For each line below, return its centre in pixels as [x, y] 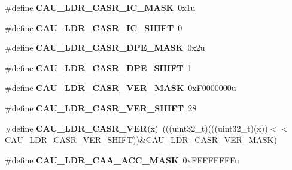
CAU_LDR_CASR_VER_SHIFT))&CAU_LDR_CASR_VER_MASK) [141, 140]
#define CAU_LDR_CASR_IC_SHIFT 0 [94, 27]
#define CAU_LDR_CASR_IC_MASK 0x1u [100, 7]
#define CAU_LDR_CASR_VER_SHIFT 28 [101, 107]
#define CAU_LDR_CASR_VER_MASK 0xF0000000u [121, 88]
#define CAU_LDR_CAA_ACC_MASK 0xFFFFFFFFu [122, 160]
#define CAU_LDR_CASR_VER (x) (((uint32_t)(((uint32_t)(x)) [136, 128]
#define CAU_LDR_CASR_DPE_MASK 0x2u [105, 48]
